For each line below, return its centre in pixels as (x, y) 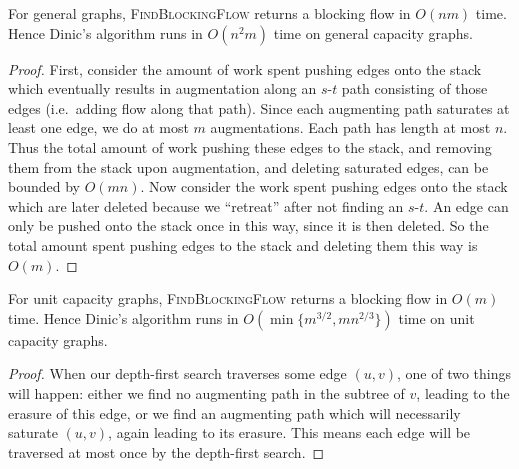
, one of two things (454, 373)
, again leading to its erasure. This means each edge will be (289, 432)
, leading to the (463, 392)
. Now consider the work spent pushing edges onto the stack (324, 186)
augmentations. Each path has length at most (350, 127)
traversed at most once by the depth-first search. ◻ (166, 451)
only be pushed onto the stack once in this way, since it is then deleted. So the (248, 225)
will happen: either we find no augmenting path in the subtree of (206, 392)
